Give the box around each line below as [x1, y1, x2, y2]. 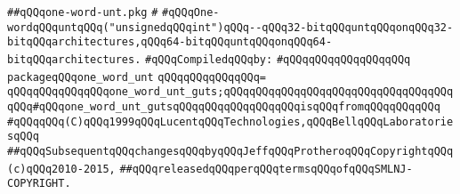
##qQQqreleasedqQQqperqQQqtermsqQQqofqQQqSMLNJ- [119, 162, 413, 175]
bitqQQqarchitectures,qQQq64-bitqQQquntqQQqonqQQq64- [7, 36, 333, 49]
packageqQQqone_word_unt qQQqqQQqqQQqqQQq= [7, 70, 267, 84]
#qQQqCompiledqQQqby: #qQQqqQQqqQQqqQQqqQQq [145, 53, 411, 66]
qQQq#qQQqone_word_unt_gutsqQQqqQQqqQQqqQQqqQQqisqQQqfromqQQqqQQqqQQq [7, 100, 440, 113]
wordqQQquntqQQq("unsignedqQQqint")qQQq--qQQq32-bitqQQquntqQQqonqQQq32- [7, 20, 454, 34]
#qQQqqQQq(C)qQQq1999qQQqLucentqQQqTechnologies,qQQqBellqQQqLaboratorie [7, 115, 454, 128]
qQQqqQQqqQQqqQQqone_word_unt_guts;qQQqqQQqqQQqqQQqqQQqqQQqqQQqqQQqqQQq [7, 85, 454, 99]
